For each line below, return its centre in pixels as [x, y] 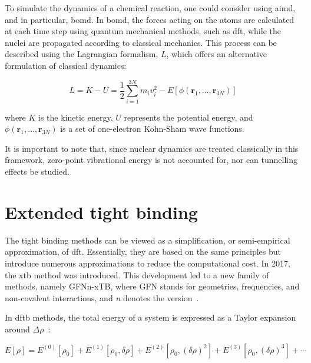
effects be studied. [37, 171]
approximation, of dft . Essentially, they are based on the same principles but [143, 252]
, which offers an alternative [217, 54]
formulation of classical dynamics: [66, 65]
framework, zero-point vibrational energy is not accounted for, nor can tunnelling [151, 160]
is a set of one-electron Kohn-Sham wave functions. [152, 129]
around [17, 329]
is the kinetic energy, [76, 117]
